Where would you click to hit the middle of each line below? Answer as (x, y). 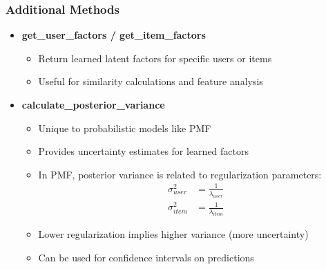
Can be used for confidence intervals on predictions (146, 257)
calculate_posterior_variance (93, 104)
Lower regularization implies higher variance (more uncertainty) (173, 234)
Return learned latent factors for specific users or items (155, 58)
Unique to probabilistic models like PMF (125, 128)
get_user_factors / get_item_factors (114, 35)
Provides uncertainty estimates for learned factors (144, 151)
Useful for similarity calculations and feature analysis (151, 81)
